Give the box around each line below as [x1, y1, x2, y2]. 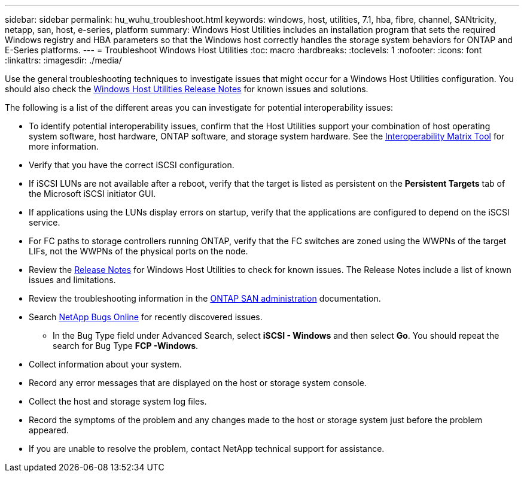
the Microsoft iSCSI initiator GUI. [29, 189, 156, 199]
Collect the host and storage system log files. [29, 396, 207, 406]
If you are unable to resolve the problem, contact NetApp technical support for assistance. [29, 443, 385, 454]
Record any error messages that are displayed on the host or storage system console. [29, 378, 367, 388]
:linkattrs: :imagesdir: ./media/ [5, 55, 122, 65]
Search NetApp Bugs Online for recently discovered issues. [29, 312, 263, 322]
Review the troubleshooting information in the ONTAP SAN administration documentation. [29, 293, 381, 303]
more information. [29, 141, 99, 151]
